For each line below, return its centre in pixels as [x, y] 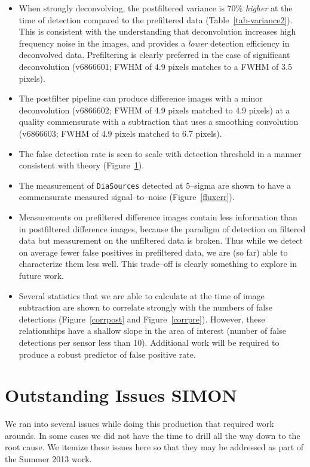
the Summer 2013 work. [48, 459]
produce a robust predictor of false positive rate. [107, 354]
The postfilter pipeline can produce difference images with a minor [141, 98]
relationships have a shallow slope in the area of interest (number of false [152, 331]
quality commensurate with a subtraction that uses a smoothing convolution [159, 122]
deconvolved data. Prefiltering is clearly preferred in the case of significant [154, 55]
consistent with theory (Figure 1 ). [82, 165]
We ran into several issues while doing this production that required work [139, 424]
